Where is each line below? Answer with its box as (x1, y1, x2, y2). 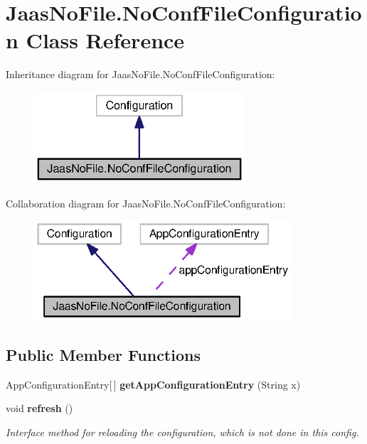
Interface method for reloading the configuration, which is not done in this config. (6, 424, 359, 439)
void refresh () (6, 401, 73, 416)
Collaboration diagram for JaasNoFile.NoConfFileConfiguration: (6, 195, 286, 210)
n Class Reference (6, 26, 185, 55)
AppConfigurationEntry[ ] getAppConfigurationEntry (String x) (6, 377, 301, 391)
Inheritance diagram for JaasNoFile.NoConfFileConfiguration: (6, 67, 275, 82)
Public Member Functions (6, 343, 201, 365)
